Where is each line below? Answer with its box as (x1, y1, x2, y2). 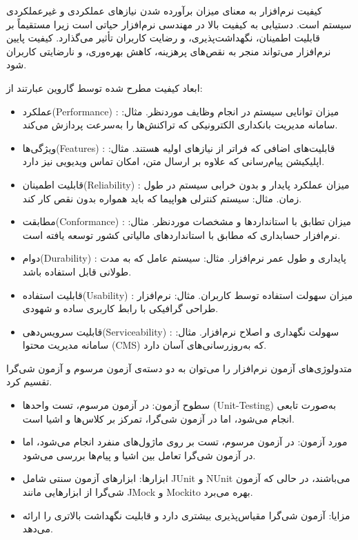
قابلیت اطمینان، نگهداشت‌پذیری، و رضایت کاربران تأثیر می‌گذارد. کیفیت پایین (6, 30, 320, 45)
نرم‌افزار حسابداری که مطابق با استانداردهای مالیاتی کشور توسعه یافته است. (22, 227, 341, 242)
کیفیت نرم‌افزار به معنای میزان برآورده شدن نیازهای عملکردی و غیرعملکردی (6, 3, 322, 17)
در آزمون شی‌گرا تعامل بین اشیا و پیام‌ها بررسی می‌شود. (22, 447, 256, 462)
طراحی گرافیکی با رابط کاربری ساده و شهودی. (22, 301, 219, 316)
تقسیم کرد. (6, 374, 52, 389)
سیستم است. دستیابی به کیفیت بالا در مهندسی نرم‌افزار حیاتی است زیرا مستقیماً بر (6, 17, 352, 31)
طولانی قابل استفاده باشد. (22, 264, 132, 278)
